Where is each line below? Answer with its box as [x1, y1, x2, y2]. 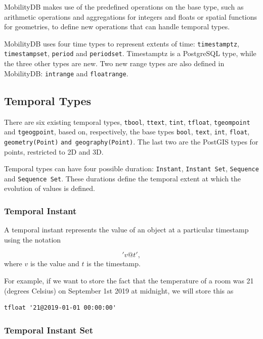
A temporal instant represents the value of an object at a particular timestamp [4, 224, 249, 235]
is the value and [30, 258, 79, 269]
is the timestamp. [86, 258, 141, 269]
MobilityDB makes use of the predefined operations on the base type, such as [4, 2, 244, 12]
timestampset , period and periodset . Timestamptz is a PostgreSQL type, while [4, 48, 256, 59]
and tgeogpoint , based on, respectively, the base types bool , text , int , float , [4, 126, 250, 137]
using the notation [4, 234, 61, 245]
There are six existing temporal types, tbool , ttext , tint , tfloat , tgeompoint [4, 116, 250, 127]
